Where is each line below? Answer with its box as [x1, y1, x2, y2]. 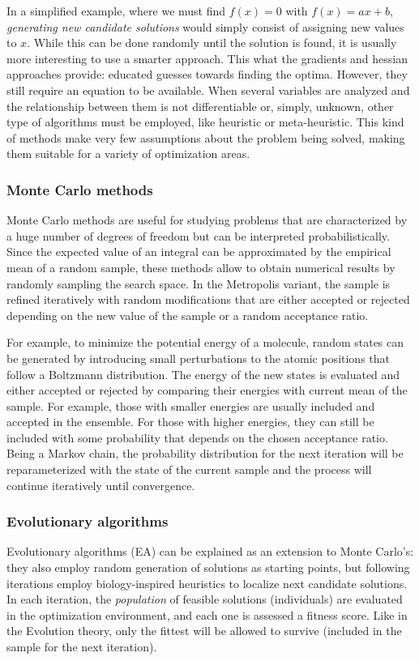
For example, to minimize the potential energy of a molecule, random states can [6, 334, 404, 351]
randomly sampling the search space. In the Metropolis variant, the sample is [6, 275, 391, 292]
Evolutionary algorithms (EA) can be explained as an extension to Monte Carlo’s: [6, 543, 414, 560]
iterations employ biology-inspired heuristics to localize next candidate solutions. [6, 574, 408, 591]
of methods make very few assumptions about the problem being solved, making [6, 129, 405, 146]
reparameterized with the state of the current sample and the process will [6, 461, 372, 478]
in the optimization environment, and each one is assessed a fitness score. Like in [6, 606, 408, 623]
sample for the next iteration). [6, 638, 157, 655]
